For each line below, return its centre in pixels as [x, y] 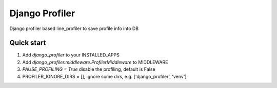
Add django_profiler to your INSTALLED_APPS [71, 55]
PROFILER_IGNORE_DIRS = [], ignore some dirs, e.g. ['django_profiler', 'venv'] [104, 76]
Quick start [28, 43]
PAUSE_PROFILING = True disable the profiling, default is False [89, 69]
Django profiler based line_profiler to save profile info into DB [74, 28]
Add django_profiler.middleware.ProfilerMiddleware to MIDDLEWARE [95, 62]
